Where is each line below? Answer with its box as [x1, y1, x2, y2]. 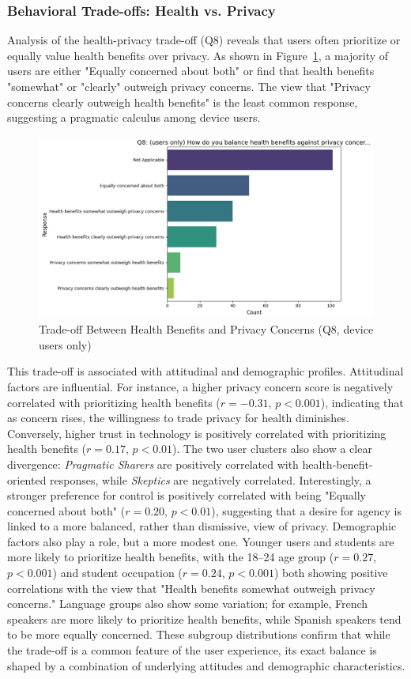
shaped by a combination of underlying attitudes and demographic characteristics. [7, 657, 405, 673]
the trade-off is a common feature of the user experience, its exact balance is [7, 642, 377, 658]
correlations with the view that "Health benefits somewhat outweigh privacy [7, 579, 375, 596]
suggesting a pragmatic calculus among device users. [7, 109, 261, 126]
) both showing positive [273, 564, 388, 581]
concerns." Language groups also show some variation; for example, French [7, 595, 368, 612]
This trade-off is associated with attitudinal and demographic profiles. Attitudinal [7, 363, 404, 379]
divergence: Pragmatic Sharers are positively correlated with [7, 455, 299, 472]
